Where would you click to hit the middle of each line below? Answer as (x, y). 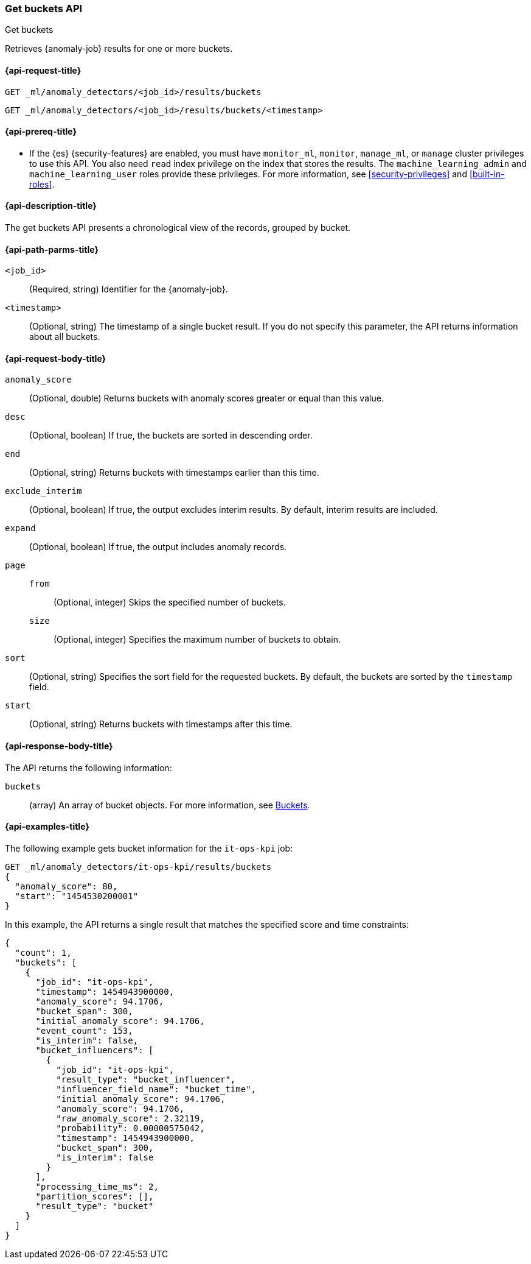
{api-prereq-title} (41, 132)
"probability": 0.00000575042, (130, 1128)
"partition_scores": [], (95, 1196)
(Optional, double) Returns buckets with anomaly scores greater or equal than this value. (206, 398)
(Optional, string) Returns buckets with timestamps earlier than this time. (174, 473)
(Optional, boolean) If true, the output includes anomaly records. (158, 547)
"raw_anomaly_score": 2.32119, (130, 1118)
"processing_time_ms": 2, (97, 1186)
